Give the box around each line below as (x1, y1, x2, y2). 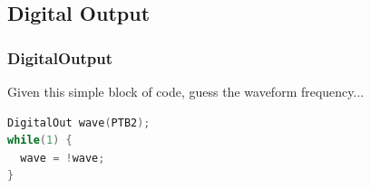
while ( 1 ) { (7, 134, 73, 147)
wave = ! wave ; (20, 151, 105, 164)
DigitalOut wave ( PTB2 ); (7, 116, 151, 129)
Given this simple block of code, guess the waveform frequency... (7, 82, 365, 100)
